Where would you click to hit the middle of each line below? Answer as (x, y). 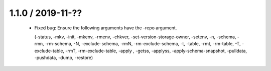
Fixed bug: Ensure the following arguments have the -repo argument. (106, 28)
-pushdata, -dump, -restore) (63, 58)
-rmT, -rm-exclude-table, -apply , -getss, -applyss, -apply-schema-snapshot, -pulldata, (156, 51)
